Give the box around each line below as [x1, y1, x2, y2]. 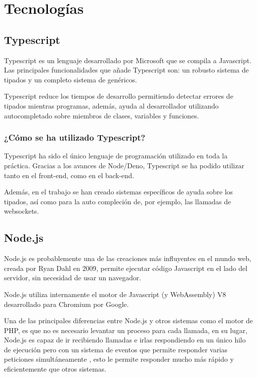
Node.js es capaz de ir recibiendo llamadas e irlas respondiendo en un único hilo [4, 335, 246, 345]
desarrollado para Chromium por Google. [4, 299, 129, 309]
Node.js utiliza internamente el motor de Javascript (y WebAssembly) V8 [4, 289, 226, 299]
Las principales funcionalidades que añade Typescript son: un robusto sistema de [4, 65, 249, 75]
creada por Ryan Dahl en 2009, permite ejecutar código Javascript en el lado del [4, 263, 248, 273]
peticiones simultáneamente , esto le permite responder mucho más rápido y [4, 354, 234, 364]
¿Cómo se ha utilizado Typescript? [4, 131, 145, 144]
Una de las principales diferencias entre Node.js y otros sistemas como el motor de [4, 315, 253, 326]
